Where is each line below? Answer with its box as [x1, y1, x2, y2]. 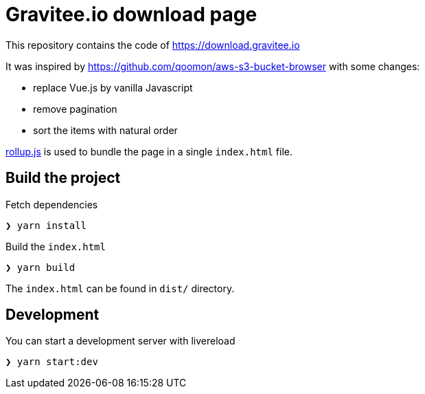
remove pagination [33, 102, 117, 115]
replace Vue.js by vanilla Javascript [33, 81, 193, 94]
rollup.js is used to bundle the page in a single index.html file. [5, 145, 292, 157]
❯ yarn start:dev [5, 356, 98, 368]
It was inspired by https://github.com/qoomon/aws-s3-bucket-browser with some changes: [5, 60, 420, 72]
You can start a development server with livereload [5, 335, 236, 347]
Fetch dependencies [5, 198, 98, 210]
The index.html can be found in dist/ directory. [5, 282, 235, 294]
